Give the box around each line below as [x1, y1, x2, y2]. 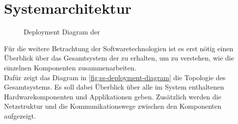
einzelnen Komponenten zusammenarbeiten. [4, 62, 136, 72]
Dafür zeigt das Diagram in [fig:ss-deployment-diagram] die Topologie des [4, 72, 226, 82]
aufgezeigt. [4, 110, 36, 121]
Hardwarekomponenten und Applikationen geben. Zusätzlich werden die [4, 91, 221, 101]
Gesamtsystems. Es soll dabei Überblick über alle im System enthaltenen [4, 82, 224, 92]
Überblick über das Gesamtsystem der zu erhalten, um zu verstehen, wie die [4, 53, 234, 63]
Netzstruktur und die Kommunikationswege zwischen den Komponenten [4, 101, 222, 111]
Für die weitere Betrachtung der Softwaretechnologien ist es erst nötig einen [4, 43, 234, 53]
